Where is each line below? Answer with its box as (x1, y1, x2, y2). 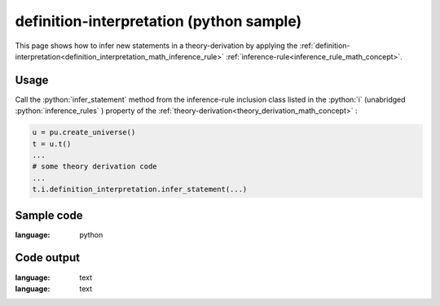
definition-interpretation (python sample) (15, 12, 302, 30)
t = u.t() (32, 139, 72, 148)
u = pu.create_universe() (32, 128, 136, 138)
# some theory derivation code (32, 162, 158, 171)
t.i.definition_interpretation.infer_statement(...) (32, 185, 248, 195)
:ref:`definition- (299, 41, 350, 50)
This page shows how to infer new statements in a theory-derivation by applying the (15, 41, 298, 50)
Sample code (15, 208, 83, 222)
